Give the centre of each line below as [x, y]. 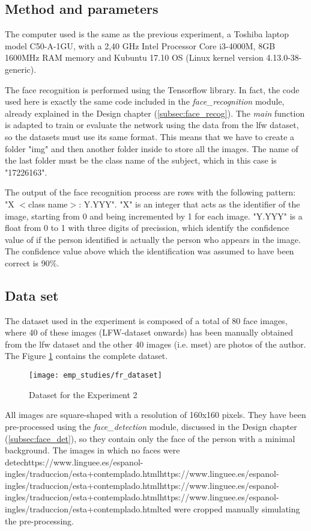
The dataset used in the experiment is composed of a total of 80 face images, [146, 320]
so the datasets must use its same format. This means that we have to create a [150, 136]
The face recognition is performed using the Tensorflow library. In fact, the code [152, 89]
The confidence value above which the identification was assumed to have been [149, 251]
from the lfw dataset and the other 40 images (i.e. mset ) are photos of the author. [155, 344]
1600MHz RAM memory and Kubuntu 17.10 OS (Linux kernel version [134, 57]
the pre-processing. [39, 520]
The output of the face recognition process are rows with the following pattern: [150, 192]
